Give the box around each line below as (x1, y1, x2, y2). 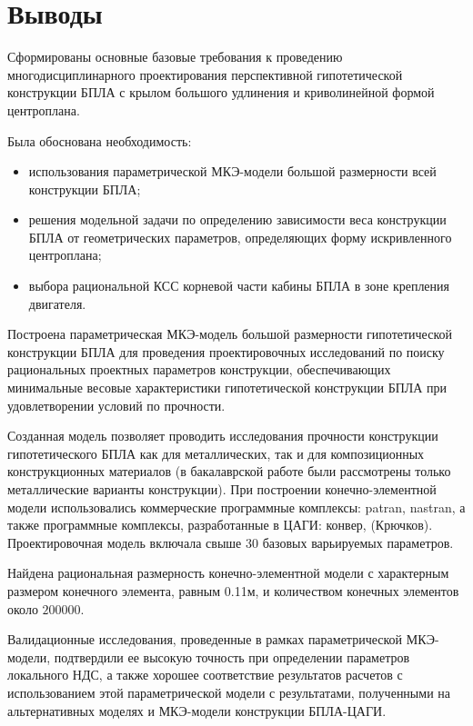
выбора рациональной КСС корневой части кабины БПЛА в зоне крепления (28, 276, 450, 295)
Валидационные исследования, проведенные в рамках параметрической (7, 630, 403, 649)
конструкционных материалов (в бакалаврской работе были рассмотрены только (7, 462, 451, 481)
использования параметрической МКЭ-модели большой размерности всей (28, 162, 437, 181)
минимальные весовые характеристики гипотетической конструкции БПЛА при (7, 378, 448, 397)
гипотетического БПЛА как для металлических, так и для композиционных (7, 443, 425, 462)
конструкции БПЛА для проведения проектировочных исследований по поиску (7, 342, 445, 361)
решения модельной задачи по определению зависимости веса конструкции (28, 210, 447, 229)
